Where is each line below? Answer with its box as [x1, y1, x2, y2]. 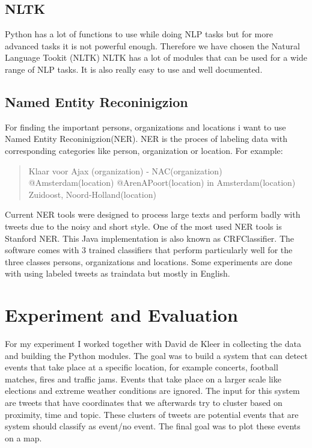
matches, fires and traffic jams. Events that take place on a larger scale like [5, 372, 281, 385]
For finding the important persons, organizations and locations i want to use [5, 120, 286, 133]
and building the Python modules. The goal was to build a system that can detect [5, 349, 308, 361]
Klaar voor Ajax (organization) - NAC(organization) [28, 164, 222, 177]
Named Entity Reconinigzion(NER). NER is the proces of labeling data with [5, 132, 287, 145]
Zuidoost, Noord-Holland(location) [28, 188, 156, 200]
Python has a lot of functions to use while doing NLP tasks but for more [5, 28, 273, 40]
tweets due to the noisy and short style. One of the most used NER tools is [5, 219, 282, 232]
